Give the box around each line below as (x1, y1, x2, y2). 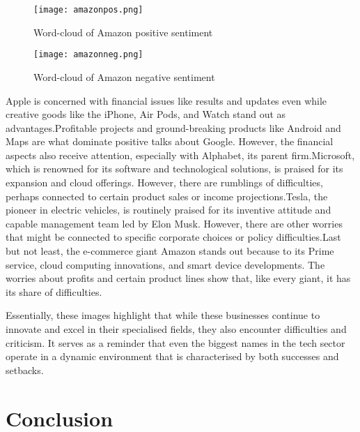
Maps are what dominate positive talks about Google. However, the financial (6, 134, 334, 149)
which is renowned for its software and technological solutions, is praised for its (6, 161, 343, 176)
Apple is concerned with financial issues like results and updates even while (6, 93, 327, 107)
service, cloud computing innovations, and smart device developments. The (6, 257, 325, 271)
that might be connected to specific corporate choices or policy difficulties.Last (6, 230, 341, 244)
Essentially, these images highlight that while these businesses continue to (6, 308, 320, 322)
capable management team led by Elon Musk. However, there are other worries (6, 216, 343, 230)
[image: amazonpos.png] (33, 5, 143, 15)
